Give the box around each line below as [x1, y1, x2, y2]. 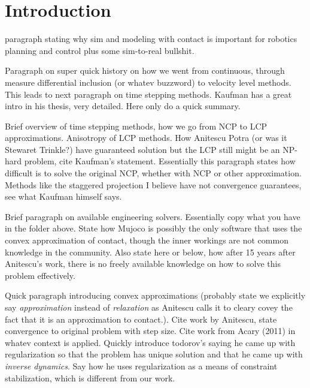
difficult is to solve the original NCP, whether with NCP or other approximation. [5, 167, 302, 179]
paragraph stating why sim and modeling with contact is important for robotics [5, 32, 297, 45]
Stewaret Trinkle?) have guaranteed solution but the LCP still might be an [5, 143, 280, 155]
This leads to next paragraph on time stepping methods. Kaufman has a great [5, 88, 292, 100]
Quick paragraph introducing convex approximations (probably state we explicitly [5, 289, 306, 302]
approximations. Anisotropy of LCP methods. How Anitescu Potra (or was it [5, 131, 287, 144]
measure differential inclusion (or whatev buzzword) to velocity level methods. [5, 76, 291, 88]
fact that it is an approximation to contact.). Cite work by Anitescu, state [5, 312, 277, 325]
